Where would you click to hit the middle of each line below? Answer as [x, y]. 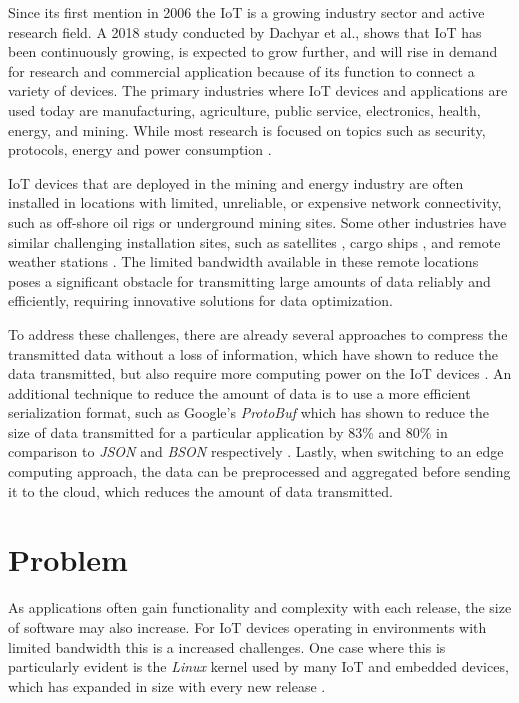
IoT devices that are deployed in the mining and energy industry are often [236, 182]
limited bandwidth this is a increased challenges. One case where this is [227, 646]
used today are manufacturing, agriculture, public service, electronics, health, [244, 109]
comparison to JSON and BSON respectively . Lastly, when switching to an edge [256, 451]
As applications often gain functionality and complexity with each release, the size [260, 607]
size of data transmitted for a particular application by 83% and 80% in [228, 431]
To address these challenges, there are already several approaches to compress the [258, 333]
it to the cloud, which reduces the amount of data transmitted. [200, 490]
